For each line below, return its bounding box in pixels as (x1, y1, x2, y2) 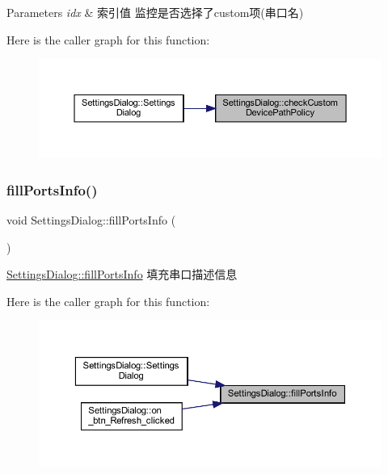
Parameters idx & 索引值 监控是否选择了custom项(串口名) (6, 4, 304, 20)
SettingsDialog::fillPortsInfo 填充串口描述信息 (6, 266, 238, 283)
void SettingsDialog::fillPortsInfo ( (6, 211, 176, 228)
